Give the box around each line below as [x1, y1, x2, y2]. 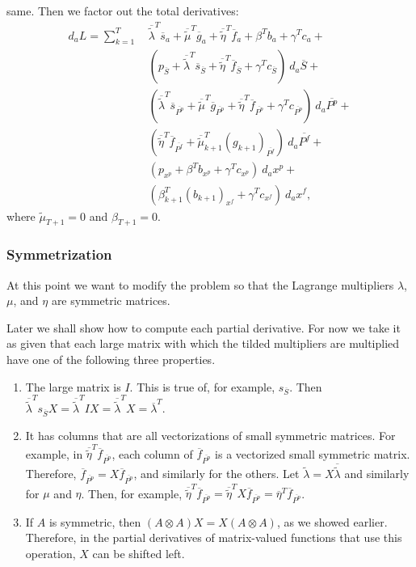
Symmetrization [6, 244, 112, 264]
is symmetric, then [48, 513, 141, 530]
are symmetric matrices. [51, 292, 170, 309]
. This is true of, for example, [129, 378, 275, 395]
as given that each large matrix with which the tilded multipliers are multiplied [6, 335, 400, 352]
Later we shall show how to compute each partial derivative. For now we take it [6, 319, 401, 336]
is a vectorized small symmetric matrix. [215, 445, 410, 462]
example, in [25, 445, 83, 462]
